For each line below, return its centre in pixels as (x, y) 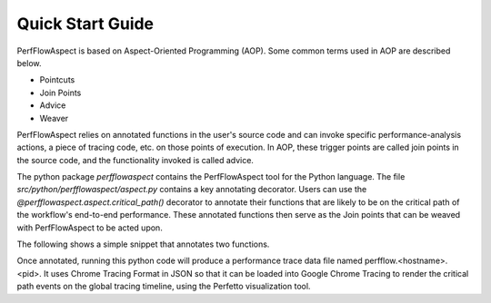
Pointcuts (57, 80)
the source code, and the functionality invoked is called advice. (135, 160)
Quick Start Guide (85, 24)
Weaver (54, 118)
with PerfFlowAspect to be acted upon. (90, 228)
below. (29, 63)
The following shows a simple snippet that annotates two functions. (143, 244)
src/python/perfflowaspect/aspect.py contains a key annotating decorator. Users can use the (192, 190)
